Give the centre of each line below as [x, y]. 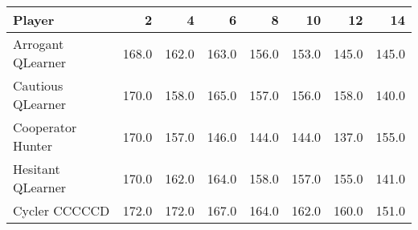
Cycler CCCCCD [61, 210]
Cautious [38, 85]
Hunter [33, 145]
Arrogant [39, 44]
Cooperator [45, 127]
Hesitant [37, 169]
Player [34, 20]
